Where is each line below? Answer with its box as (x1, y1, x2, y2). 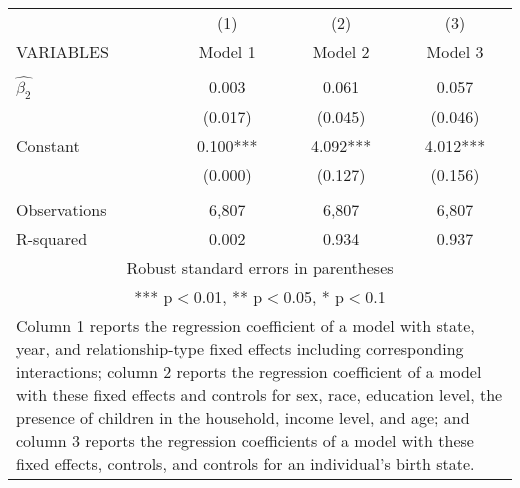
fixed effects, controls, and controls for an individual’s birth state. (16, 451, 475, 475)
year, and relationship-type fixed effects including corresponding (16, 336, 464, 360)
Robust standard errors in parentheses (126, 255, 394, 279)
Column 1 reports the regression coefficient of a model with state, (16, 313, 475, 337)
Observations (16, 197, 107, 221)
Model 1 (198, 40, 256, 63)
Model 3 (426, 40, 484, 63)
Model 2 (312, 40, 370, 63)
